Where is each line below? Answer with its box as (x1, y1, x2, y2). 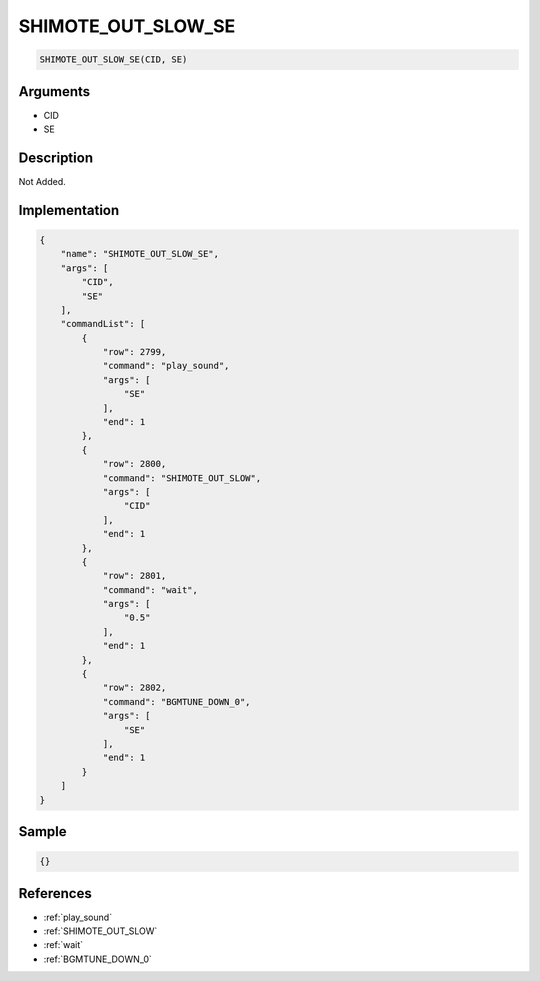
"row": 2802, (102, 682, 167, 694)
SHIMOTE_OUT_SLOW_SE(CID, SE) (39, 54, 188, 65)
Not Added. (18, 175, 67, 187)
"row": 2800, (102, 458, 167, 470)
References (18, 885, 92, 902)
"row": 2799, (102, 346, 167, 358)
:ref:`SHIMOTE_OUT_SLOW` (43, 925, 158, 937)
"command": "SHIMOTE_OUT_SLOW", (102, 472, 262, 484)
